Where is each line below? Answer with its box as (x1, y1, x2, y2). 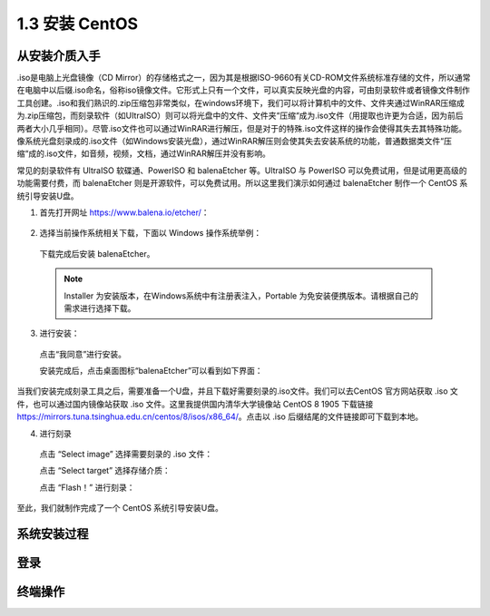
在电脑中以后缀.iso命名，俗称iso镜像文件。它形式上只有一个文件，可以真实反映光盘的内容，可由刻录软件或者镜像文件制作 (16, 84, 471, 95)
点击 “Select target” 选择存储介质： (39, 465, 171, 476)
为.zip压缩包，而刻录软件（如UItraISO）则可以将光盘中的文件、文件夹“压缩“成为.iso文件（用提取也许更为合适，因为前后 (16, 110, 464, 122)
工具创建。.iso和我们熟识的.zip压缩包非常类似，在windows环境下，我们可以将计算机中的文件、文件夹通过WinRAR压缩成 (16, 97, 465, 108)
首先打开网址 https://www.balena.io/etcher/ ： (39, 207, 210, 218)
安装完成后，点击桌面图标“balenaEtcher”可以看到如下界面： (39, 366, 263, 376)
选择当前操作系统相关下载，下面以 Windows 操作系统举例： (39, 228, 262, 239)
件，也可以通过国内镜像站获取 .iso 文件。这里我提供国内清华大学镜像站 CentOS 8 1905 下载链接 (16, 398, 374, 409)
